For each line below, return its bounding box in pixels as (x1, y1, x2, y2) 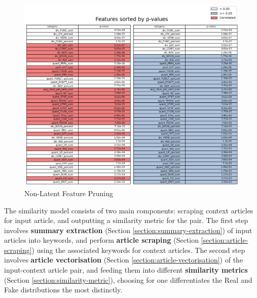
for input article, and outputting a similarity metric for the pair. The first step (4, 215, 248, 226)
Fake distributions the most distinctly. (4, 284, 123, 295)
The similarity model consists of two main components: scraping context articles (4, 205, 253, 215)
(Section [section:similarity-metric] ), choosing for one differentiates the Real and (4, 274, 252, 285)
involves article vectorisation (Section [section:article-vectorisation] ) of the (4, 254, 243, 265)
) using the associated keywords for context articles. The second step (31, 244, 245, 255)
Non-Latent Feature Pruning (24, 188, 113, 198)
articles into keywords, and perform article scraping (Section (4, 235, 199, 245)
